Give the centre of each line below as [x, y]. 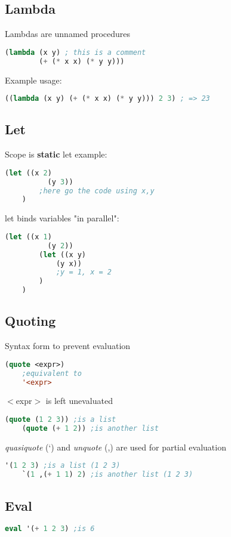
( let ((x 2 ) [28, 173]
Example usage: [33, 80]
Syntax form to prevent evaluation [68, 346]
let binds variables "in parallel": [62, 218]
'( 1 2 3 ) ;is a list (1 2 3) [63, 466]
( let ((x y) [63, 254]
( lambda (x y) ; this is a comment [76, 52]
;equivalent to [52, 373]
